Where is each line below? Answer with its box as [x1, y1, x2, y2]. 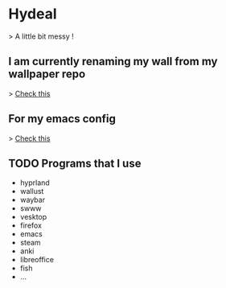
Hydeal [8, 5, 58, 23]
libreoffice [19, 255, 55, 265]
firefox [19, 220, 43, 230]
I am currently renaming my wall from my [8, 55, 218, 68]
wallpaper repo [8, 68, 86, 81]
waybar [19, 195, 46, 205]
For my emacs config [8, 112, 117, 125]
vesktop [19, 212, 47, 222]
